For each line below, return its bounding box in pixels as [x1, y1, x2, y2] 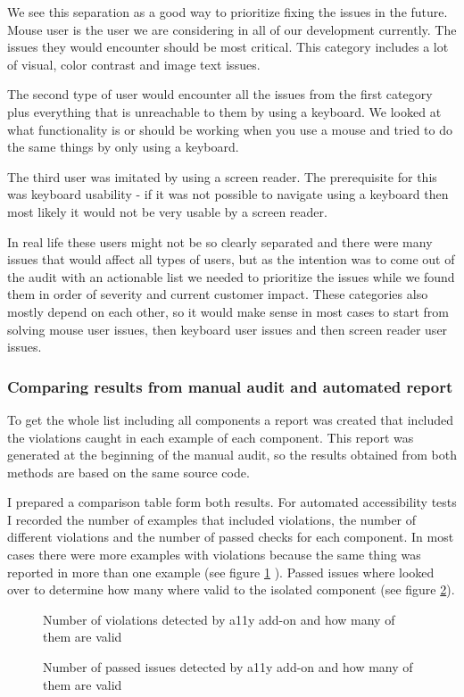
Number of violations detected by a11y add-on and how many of [43, 610, 395, 628]
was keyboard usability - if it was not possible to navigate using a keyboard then [7, 185, 449, 203]
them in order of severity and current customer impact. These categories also [7, 285, 428, 303]
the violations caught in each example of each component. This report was [7, 427, 414, 446]
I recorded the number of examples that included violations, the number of [7, 510, 417, 528]
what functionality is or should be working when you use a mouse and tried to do [7, 120, 452, 138]
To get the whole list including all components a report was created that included [7, 410, 454, 428]
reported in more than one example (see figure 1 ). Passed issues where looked [7, 562, 435, 581]
